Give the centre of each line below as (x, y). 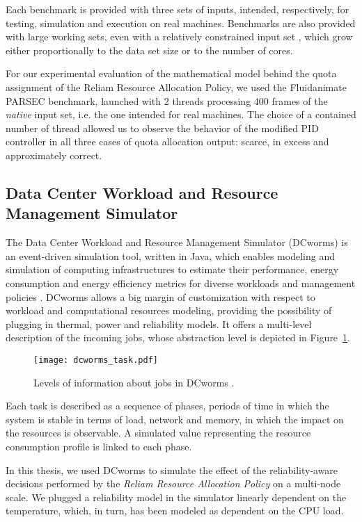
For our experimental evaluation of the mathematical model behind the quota (171, 73)
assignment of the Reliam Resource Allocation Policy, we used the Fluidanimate (176, 87)
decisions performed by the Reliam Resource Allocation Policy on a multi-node (173, 483)
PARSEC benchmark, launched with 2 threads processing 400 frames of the (167, 100)
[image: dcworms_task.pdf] (96, 360)
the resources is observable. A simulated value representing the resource (158, 433)
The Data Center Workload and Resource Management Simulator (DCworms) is (177, 242)
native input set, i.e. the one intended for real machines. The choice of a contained (181, 114)
